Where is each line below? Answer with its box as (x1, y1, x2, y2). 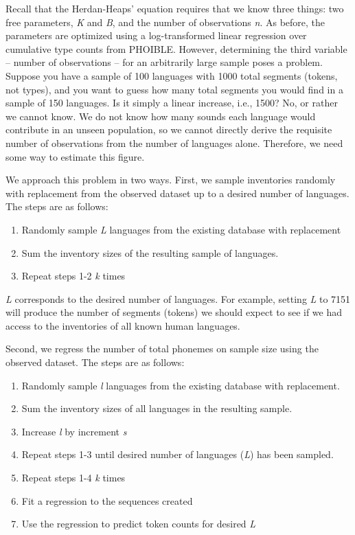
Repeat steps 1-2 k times (21, 269, 126, 283)
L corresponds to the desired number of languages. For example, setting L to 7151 (5, 291, 351, 306)
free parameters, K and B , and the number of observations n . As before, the (5, 14, 325, 29)
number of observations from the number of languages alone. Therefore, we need (5, 135, 343, 150)
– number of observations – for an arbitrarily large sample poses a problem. (5, 55, 323, 69)
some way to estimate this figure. (5, 149, 145, 163)
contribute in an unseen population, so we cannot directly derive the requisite (5, 122, 332, 137)
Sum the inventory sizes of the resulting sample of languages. (21, 245, 279, 260)
